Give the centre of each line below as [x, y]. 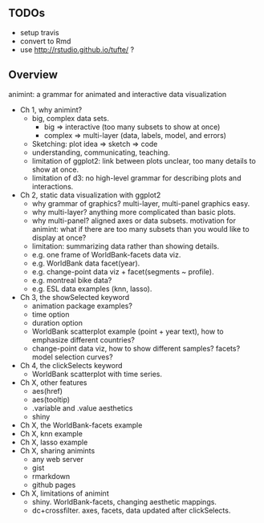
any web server [58, 459]
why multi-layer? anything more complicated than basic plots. [134, 212]
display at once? [59, 237]
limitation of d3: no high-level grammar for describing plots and [136, 178]
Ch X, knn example [51, 433]
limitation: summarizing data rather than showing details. [125, 246]
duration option [57, 322]
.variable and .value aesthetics [82, 407]
